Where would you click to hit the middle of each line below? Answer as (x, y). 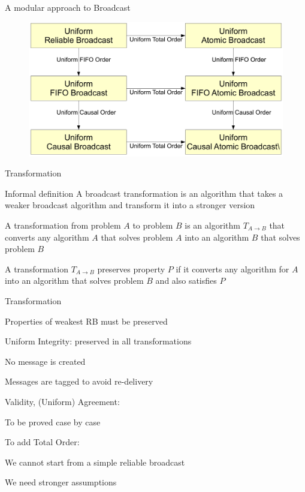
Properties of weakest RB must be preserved (86, 321)
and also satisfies (186, 280)
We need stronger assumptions (61, 482)
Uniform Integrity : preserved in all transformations (98, 341)
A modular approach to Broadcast (68, 7)
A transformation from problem (63, 225)
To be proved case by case (53, 421)
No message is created (45, 361)
